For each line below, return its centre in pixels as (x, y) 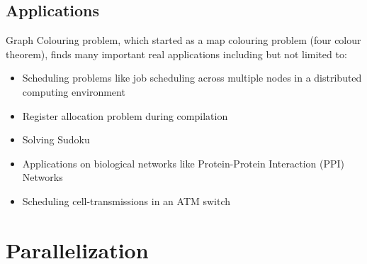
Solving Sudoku (56, 139)
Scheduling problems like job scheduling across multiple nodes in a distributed (192, 78)
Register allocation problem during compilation (125, 115)
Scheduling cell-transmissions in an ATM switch (126, 200)
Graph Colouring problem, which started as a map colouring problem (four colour (183, 40)
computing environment (74, 91)
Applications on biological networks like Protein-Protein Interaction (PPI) (183, 163)
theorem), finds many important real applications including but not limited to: (176, 54)
